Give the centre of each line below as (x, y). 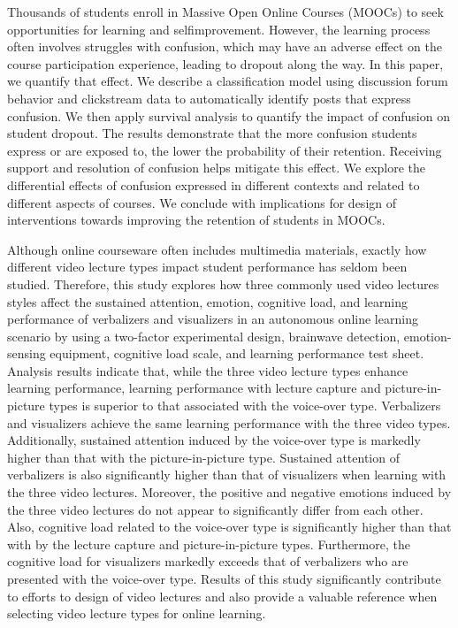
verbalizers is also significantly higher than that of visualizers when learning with (227, 475)
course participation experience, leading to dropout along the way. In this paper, (225, 63)
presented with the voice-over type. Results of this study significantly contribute (224, 578)
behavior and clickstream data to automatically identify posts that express (209, 98)
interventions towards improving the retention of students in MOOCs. (196, 220)
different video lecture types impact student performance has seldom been (207, 267)
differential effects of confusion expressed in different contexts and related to (214, 184)
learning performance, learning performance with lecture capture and (194, 388)
